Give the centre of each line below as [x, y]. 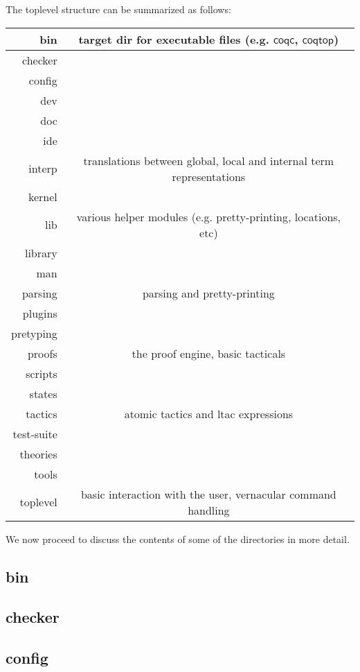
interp [43, 169]
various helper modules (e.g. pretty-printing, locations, [209, 216]
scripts [42, 373]
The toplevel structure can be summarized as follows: [118, 9]
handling [209, 510]
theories [38, 454]
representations [209, 176]
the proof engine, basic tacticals [209, 353]
